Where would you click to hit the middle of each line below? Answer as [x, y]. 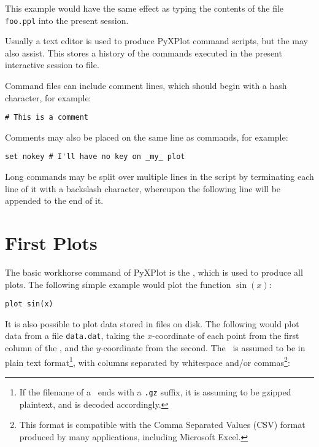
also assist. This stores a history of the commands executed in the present [144, 52]
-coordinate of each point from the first [226, 336]
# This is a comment [47, 118]
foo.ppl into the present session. [67, 20]
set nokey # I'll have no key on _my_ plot [95, 157]
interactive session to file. [52, 65]
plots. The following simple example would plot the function [118, 284]
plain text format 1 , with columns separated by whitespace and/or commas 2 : [148, 361]
